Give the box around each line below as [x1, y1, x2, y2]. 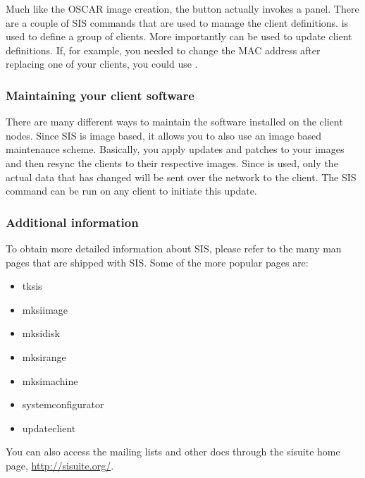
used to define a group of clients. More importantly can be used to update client [6, 29, 352, 44]
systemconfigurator [22, 397, 104, 412]
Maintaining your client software [6, 86, 194, 104]
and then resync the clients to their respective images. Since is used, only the [6, 155, 338, 170]
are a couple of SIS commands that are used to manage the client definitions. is [6, 15, 349, 30]
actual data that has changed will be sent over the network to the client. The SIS [6, 169, 357, 184]
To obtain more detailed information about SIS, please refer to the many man [6, 240, 342, 255]
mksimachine [22, 373, 78, 388]
